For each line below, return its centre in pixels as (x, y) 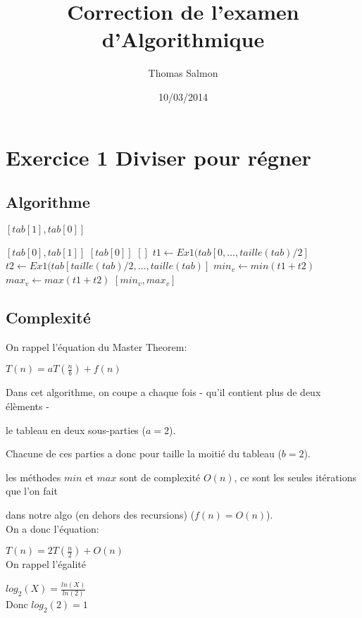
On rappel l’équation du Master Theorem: (96, 346)
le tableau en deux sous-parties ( (76, 429)
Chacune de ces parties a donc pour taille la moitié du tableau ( (144, 453)
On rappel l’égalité (46, 564)
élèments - (27, 406)
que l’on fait (32, 491)
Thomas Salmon (183, 73)
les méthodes (33, 477)
